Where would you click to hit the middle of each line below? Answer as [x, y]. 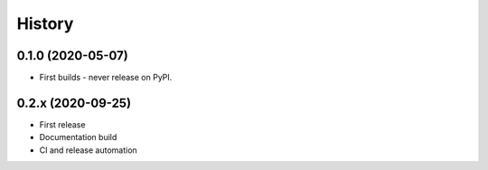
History [45, 24]
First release [62, 124]
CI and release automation [88, 150]
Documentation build [78, 137]
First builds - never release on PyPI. [106, 78]
